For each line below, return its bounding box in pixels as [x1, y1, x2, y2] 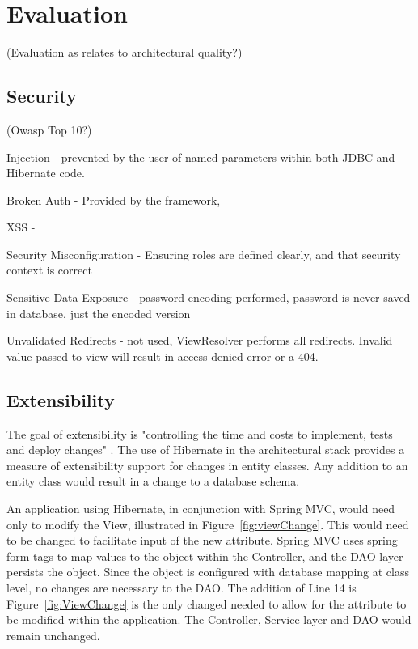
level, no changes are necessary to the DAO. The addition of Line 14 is [6, 579, 357, 596]
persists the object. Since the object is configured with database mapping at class [6, 563, 409, 580]
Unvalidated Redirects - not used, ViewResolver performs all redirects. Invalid [6, 332, 393, 349]
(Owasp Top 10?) [6, 121, 92, 138]
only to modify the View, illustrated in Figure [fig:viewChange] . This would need [6, 515, 409, 532]
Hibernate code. [6, 164, 85, 181]
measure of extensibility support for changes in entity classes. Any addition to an [6, 456, 408, 473]
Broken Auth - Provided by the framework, [6, 191, 221, 208]
